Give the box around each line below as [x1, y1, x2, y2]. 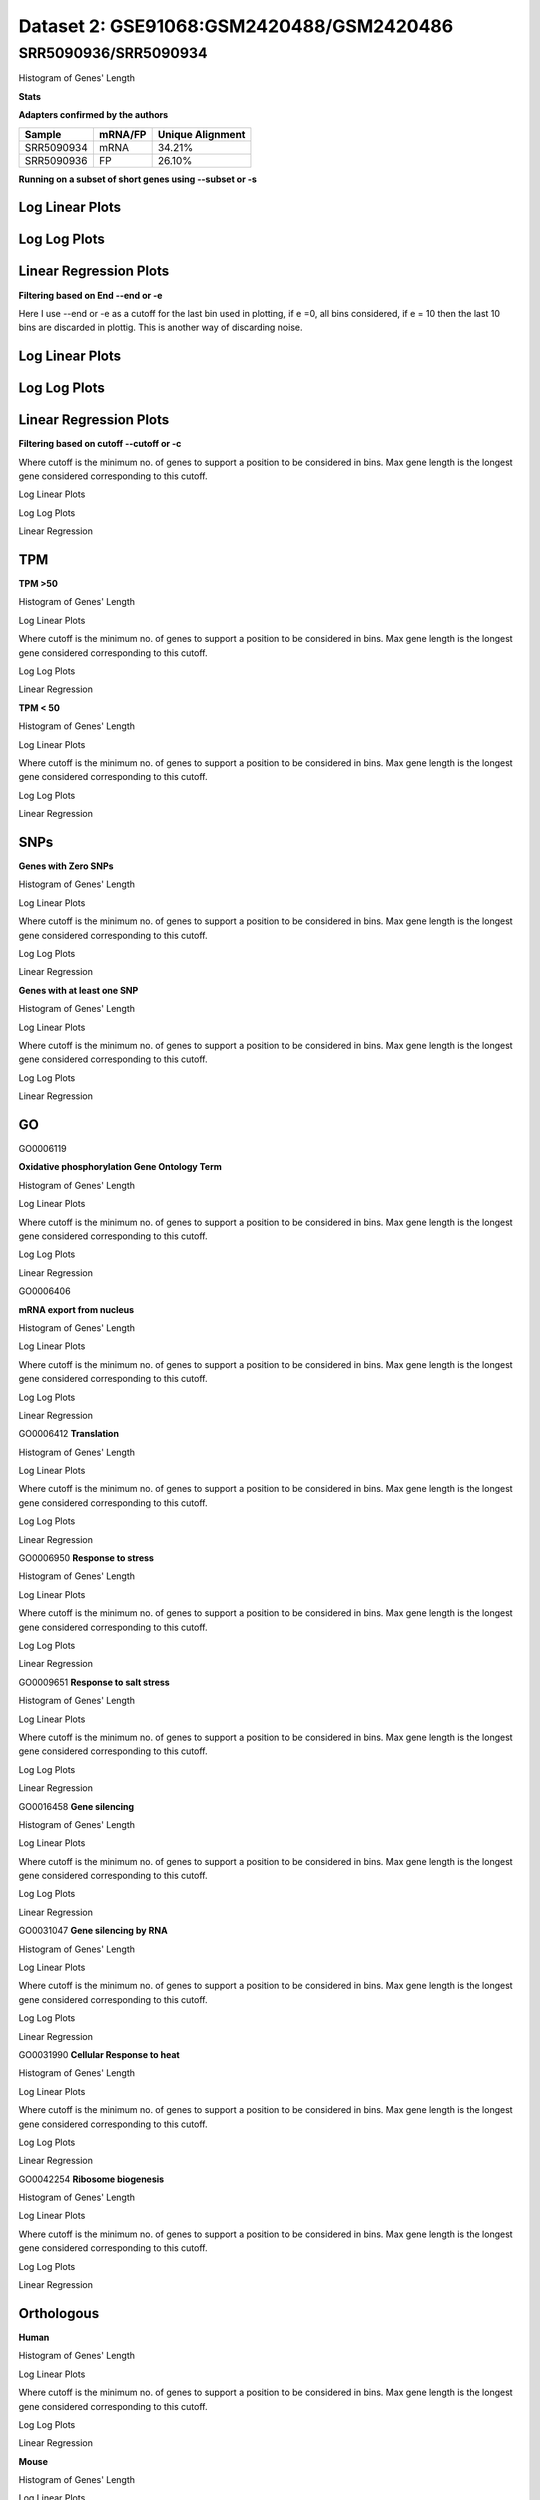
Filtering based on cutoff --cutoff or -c [18, 438, 182, 450]
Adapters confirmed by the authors [18, 109, 169, 121]
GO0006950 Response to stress [18, 1552, 155, 1564]
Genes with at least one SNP [18, 984, 139, 996]
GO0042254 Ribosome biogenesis [18, 2173, 165, 2185]
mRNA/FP [98, 127, 147, 141]
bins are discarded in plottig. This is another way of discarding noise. [18, 321, 303, 334]
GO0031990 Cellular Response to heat [18, 2048, 180, 2060]
